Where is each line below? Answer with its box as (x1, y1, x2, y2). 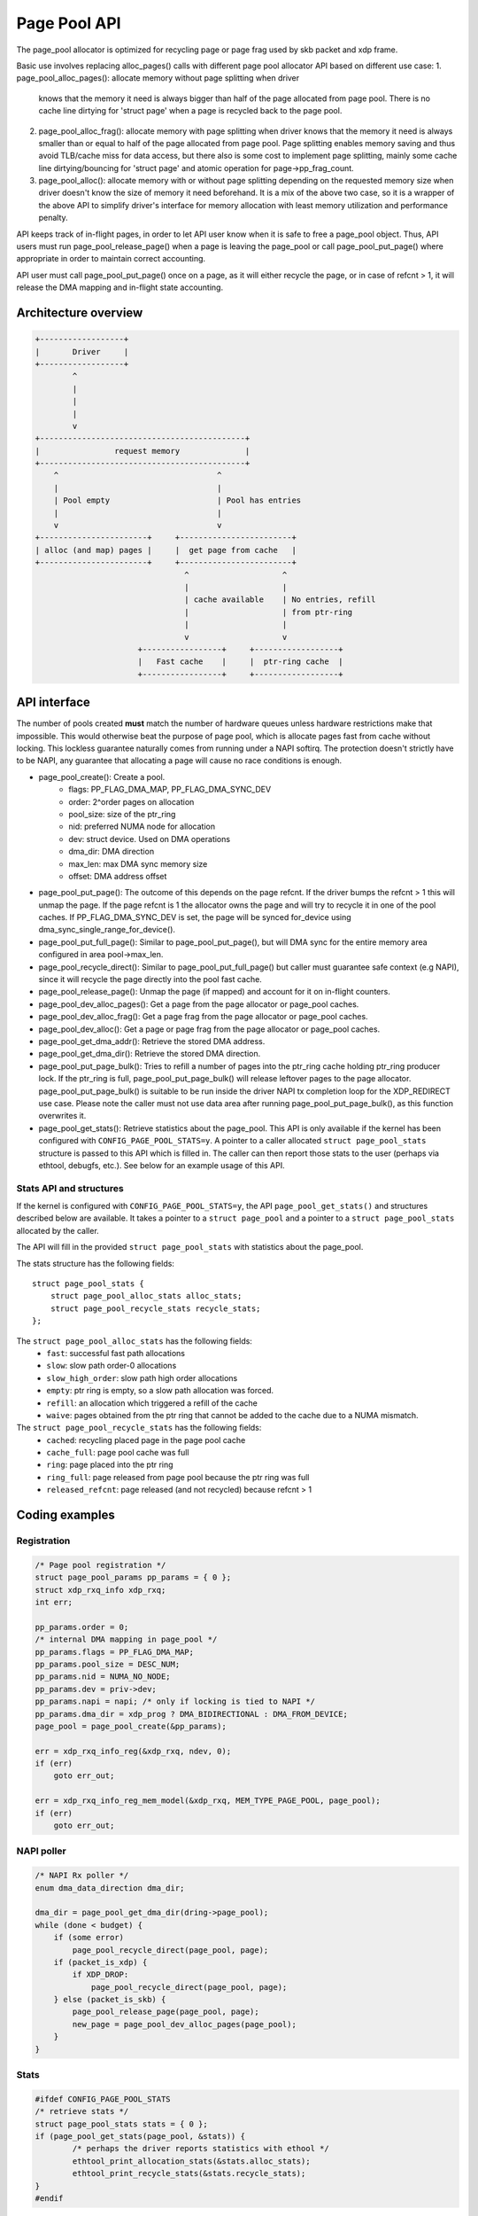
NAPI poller (16, 1845, 66, 1857)
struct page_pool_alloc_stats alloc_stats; (50, 1291, 243, 1301)
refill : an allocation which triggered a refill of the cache (46, 1397, 258, 1408)
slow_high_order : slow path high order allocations (46, 1372, 238, 1383)
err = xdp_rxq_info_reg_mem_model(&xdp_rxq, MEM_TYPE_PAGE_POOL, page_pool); (35, 1796, 381, 1806)
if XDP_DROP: (72, 1970, 129, 1980)
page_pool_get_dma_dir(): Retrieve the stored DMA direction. (38, 1049, 261, 1059)
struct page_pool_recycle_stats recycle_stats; (50, 1303, 261, 1314)
